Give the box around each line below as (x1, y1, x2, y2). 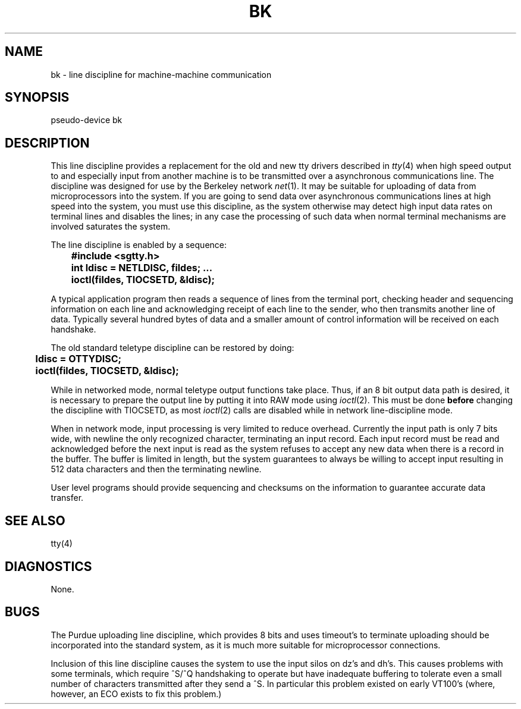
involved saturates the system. (51, 221, 171, 232)
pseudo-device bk (51, 115, 123, 126)
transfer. (51, 492, 84, 503)
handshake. (51, 324, 96, 335)
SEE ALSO (5, 513, 65, 528)
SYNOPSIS (5, 90, 70, 105)
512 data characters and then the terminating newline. (51, 464, 262, 475)
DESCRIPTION (5, 135, 90, 150)
